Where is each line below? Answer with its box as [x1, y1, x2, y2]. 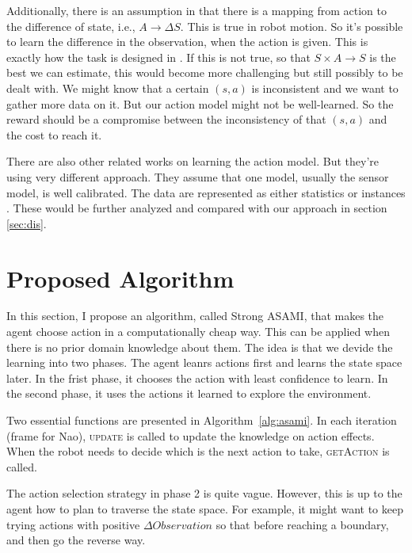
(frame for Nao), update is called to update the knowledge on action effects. [6, 427, 375, 444]
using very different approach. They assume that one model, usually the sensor [6, 168, 389, 185]
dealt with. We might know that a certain [6, 79, 209, 96]
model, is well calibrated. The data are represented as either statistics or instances [6, 184, 406, 200]
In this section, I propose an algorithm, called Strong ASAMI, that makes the [6, 307, 384, 324]
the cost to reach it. [6, 126, 102, 143]
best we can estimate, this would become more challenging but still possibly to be [6, 64, 403, 81]
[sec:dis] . [6, 215, 47, 231]
